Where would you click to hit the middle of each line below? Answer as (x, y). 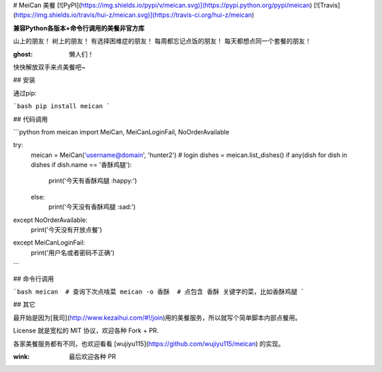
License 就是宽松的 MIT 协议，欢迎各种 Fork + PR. (86, 331)
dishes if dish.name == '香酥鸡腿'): (81, 165)
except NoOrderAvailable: (50, 220)
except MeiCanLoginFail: (49, 243)
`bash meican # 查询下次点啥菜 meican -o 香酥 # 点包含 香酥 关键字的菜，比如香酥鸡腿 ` (159, 291)
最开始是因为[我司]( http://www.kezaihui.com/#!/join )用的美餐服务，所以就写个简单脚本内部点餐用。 (157, 318)
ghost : (23, 54)
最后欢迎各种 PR (92, 356)
